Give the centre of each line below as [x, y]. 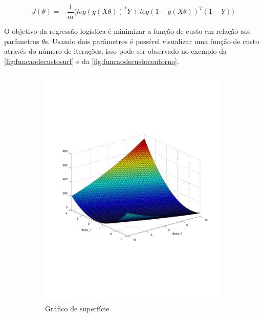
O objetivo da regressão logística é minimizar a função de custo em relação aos [127, 31]
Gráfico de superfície [77, 309]
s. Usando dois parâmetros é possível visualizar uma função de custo [152, 41]
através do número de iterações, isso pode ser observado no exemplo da [115, 51]
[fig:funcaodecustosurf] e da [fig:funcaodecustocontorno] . [92, 61]
